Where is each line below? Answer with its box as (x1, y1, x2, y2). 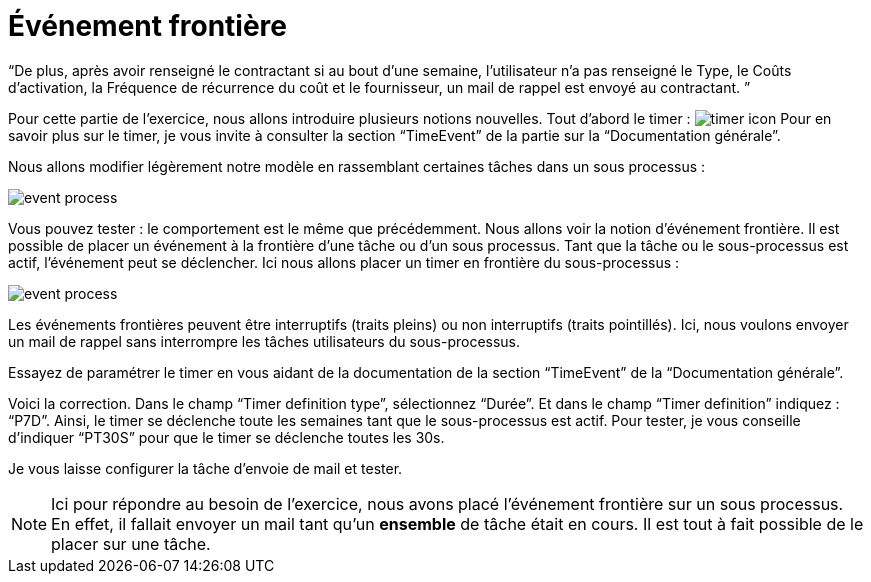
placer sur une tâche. (51, 533, 211, 554)
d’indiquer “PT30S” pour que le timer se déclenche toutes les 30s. (8, 428, 445, 446)
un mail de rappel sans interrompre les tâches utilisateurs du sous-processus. (8, 332, 521, 350)
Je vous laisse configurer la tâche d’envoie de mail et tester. (8, 459, 403, 477)
